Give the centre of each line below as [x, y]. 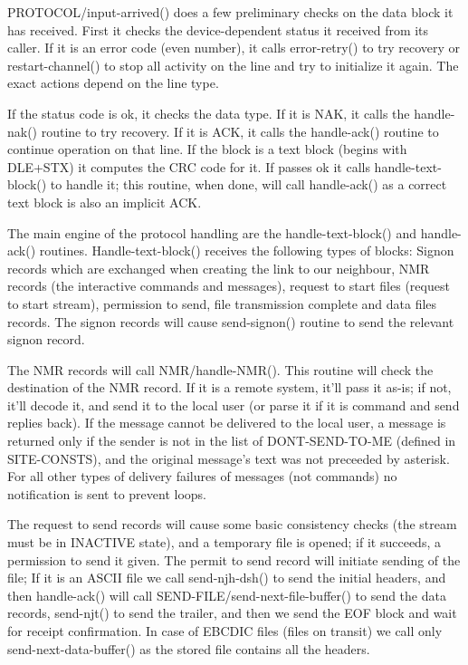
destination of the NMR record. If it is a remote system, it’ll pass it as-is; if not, [229, 387]
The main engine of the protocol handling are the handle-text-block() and [212, 232]
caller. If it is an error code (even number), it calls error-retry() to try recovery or [234, 48]
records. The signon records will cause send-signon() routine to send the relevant [231, 321]
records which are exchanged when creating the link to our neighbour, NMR [219, 268]
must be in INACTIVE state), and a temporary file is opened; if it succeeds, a [224, 542]
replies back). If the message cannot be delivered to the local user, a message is [227, 423]
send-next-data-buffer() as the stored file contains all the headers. [189, 648]
